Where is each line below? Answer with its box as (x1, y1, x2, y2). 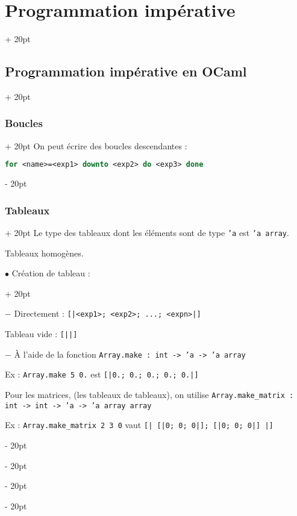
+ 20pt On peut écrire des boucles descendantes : (5, 139, 187, 152)
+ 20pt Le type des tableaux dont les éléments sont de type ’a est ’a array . (5, 226, 289, 239)
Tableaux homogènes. (5, 246, 84, 259)
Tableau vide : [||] (5, 328, 78, 340)
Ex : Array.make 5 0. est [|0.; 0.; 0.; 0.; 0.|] (5, 368, 199, 381)
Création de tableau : (11, 267, 90, 279)
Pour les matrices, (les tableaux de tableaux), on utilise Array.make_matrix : (5, 388, 294, 401)
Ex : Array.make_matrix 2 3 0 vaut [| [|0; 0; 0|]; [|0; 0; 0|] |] (5, 418, 274, 431)
